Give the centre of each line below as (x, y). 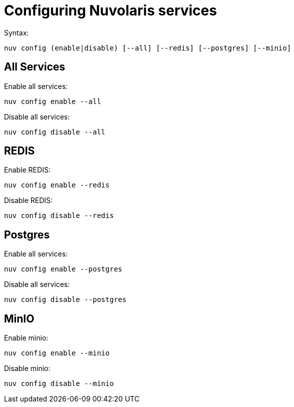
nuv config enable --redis (57, 185)
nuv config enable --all (53, 101)
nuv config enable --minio (57, 353)
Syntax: (17, 32)
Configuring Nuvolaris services (111, 10)
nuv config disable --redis (59, 216)
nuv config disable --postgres (65, 300)
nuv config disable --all (55, 132)
